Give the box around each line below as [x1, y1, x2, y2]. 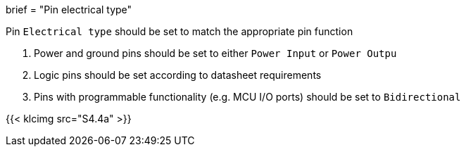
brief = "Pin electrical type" [6, 4, 132, 15]
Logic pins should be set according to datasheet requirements [34, 69, 322, 81]
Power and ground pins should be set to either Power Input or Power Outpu [34, 47, 397, 59]
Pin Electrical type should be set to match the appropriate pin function [6, 25, 353, 37]
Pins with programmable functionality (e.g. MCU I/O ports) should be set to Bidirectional [34, 91, 461, 103]
